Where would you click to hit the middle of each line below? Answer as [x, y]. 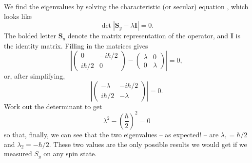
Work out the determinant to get [53, 106]
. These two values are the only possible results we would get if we [148, 144]
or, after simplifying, [35, 76]
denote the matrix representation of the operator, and [148, 36]
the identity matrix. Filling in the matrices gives [76, 45]
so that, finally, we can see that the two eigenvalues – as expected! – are [111, 134]
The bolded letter [30, 36]
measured [18, 154]
